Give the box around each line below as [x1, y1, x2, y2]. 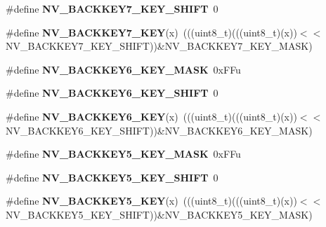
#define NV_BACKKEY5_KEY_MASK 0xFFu [6, 146, 241, 161]
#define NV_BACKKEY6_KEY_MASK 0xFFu [6, 62, 241, 76]
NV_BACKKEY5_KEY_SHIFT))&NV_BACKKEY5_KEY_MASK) [6, 207, 313, 221]
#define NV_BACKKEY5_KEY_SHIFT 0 [6, 170, 219, 184]
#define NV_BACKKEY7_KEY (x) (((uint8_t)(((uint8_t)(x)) [6, 25, 297, 39]
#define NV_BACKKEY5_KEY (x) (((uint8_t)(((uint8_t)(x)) [6, 193, 297, 208]
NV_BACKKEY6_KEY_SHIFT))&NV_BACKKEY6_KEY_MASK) [6, 123, 313, 137]
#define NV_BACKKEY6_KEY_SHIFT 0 [6, 85, 219, 100]
